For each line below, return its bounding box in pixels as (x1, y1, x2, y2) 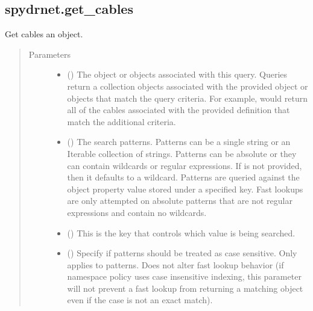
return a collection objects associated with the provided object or (67, 79, 308, 92)
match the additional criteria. (67, 115, 176, 128)
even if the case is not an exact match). (67, 294, 213, 306)
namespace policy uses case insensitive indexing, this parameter (67, 270, 302, 283)
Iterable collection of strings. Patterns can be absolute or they (67, 147, 297, 159)
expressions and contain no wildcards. (67, 206, 207, 218)
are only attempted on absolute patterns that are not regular (67, 194, 292, 207)
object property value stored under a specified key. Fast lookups (67, 182, 303, 195)
